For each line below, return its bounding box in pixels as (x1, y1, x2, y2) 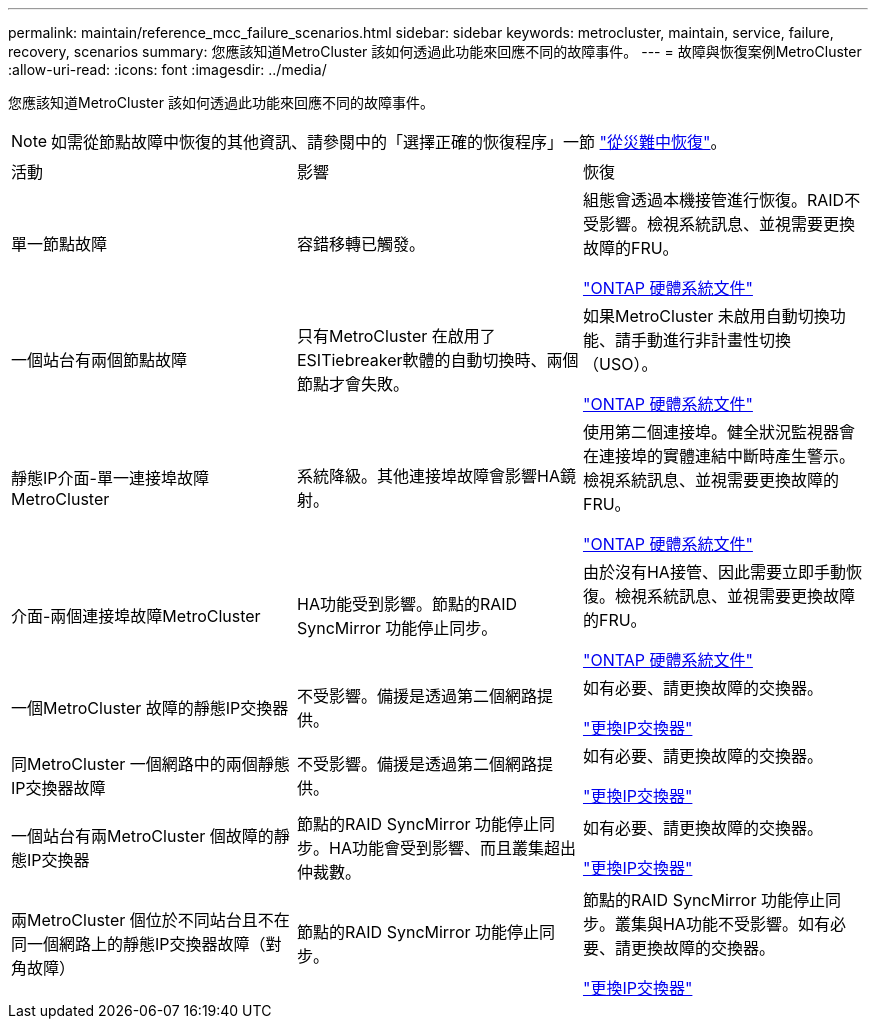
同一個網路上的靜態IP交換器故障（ (11, 934, 266, 954)
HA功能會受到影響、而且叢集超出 (328, 838, 576, 858)
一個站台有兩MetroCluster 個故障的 (11, 826, 274, 846)
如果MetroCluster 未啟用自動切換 (582, 306, 830, 326)
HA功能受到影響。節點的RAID (296, 594, 518, 614)
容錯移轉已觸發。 (296, 234, 425, 254)
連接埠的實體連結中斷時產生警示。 (598, 446, 855, 466)
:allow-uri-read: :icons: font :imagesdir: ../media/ (8, 61, 327, 78)
